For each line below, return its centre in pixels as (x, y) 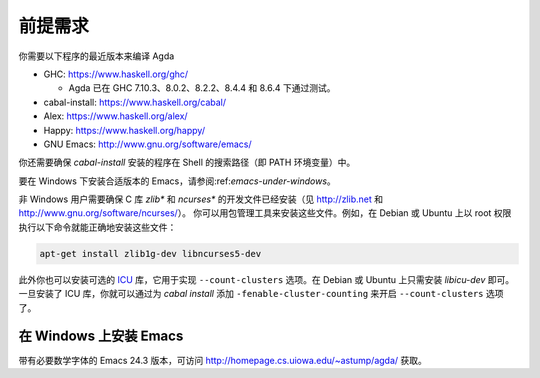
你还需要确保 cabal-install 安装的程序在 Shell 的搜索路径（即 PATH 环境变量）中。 (187, 162)
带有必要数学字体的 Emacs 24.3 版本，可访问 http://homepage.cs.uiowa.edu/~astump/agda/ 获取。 (222, 360)
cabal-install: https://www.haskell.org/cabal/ (135, 102)
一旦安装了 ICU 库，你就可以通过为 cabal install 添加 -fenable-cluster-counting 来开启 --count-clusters (251, 294)
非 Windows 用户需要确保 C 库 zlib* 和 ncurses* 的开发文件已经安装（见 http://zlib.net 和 (201, 199)
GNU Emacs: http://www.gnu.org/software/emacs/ (147, 144)
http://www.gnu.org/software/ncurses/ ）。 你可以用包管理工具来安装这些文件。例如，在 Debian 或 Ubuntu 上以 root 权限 (265, 213)
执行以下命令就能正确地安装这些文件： (97, 227)
